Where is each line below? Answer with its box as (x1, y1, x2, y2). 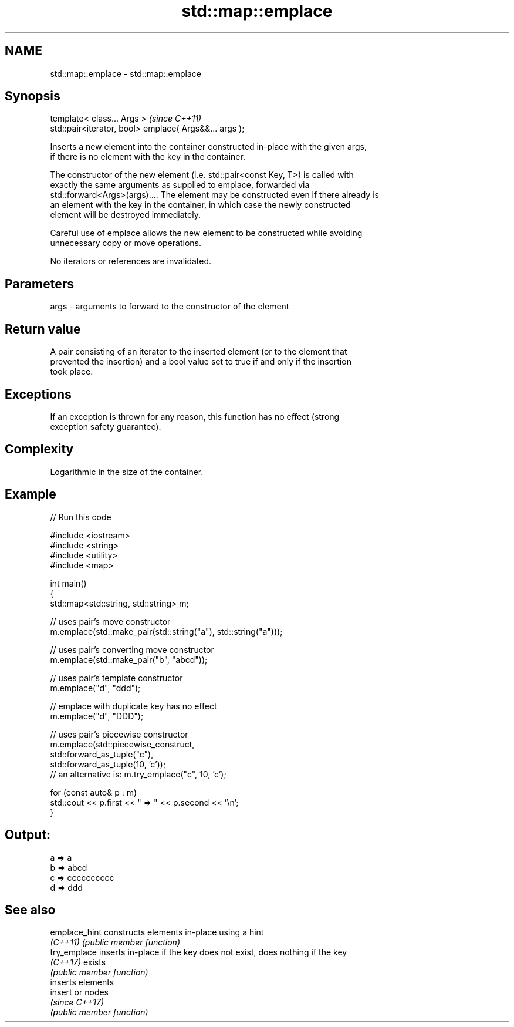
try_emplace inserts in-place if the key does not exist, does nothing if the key (50, 947, 347, 958)
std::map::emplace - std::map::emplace (50, 68, 201, 79)
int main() (50, 578, 87, 588)
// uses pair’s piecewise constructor (50, 729, 188, 739)
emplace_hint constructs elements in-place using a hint (50, 927, 264, 938)
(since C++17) (50, 997, 104, 1008)
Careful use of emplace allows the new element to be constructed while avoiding (50, 228, 363, 238)
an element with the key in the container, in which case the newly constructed (50, 200, 351, 210)
